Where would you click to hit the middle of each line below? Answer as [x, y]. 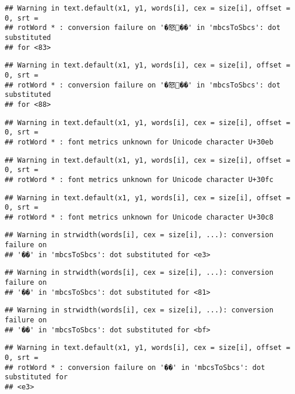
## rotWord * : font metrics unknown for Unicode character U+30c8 [139, 217]
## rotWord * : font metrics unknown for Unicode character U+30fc [139, 179]
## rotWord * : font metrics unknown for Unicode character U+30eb [139, 142]
